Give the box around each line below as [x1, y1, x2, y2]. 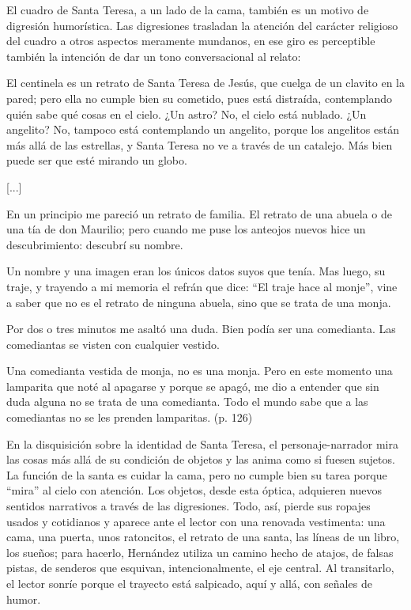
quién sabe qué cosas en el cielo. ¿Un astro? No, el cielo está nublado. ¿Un [6, 105, 367, 122]
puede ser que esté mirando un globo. [6, 152, 187, 169]
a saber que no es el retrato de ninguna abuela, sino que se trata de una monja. [6, 294, 391, 310]
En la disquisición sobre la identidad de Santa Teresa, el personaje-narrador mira [6, 435, 398, 452]
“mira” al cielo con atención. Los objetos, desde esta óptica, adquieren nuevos [6, 482, 383, 498]
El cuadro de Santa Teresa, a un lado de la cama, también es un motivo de [6, 2, 369, 17]
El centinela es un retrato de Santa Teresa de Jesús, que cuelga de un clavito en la [6, 74, 405, 91]
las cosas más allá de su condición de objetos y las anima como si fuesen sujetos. [6, 451, 395, 468]
